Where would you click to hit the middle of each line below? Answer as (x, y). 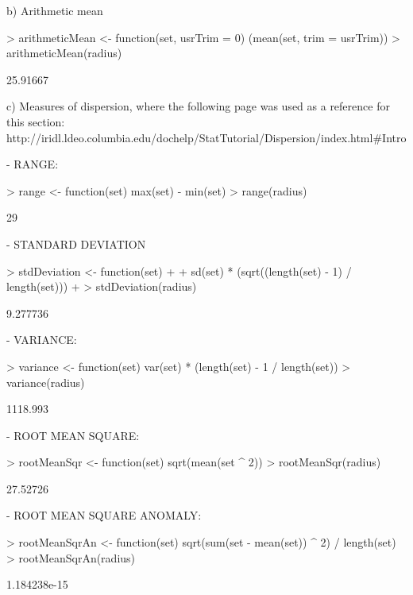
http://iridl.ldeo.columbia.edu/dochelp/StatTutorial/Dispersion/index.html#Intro (206, 137)
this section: (36, 121)
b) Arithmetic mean (55, 10)
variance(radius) (46, 382)
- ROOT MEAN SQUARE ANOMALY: (104, 515)
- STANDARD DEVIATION (76, 243)
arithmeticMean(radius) (64, 53)
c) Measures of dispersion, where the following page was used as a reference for (198, 106)
